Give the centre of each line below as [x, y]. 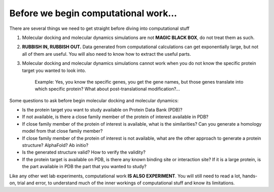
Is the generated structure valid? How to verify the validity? [84, 152]
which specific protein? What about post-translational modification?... [107, 89]
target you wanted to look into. [54, 70]
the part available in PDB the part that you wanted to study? [84, 167]
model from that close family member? [62, 131]
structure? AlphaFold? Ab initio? [55, 145]
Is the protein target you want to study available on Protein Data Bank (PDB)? [102, 110]
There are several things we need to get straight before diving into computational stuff [99, 28]
